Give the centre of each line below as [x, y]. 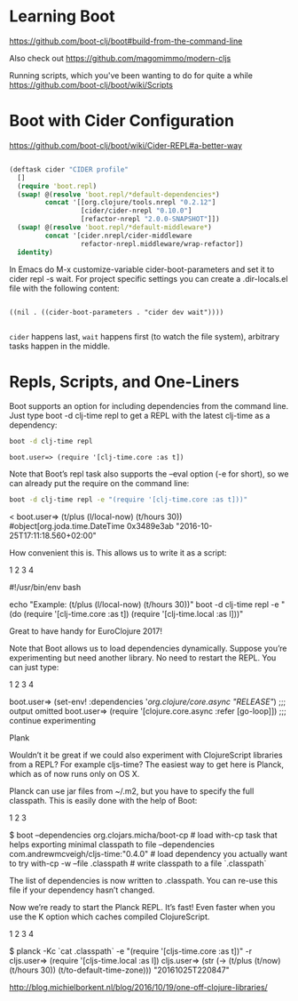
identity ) [35, 252]
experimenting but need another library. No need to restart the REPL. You [143, 658]
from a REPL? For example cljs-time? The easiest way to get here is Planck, [146, 765]
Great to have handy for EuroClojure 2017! [86, 631]
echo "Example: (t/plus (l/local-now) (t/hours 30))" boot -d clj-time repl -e [144, 605]
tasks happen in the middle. [60, 346]
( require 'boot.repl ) [57, 186]
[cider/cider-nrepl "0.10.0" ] [136, 211]
